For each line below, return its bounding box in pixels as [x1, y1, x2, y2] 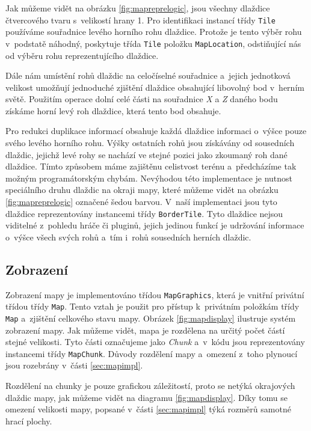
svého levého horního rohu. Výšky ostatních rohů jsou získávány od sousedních [5, 136, 295, 149]
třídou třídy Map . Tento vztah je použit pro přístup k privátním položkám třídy [5, 300, 300, 313]
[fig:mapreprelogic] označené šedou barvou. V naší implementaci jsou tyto [5, 195, 277, 208]
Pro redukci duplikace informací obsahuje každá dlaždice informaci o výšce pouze [5, 124, 307, 137]
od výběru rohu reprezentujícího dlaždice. [5, 49, 159, 61]
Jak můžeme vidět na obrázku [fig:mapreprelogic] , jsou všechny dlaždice [5, 2, 270, 14]
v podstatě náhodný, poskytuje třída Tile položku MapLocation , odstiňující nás [5, 37, 301, 49]
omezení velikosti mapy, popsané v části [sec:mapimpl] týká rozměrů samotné [5, 403, 291, 415]
